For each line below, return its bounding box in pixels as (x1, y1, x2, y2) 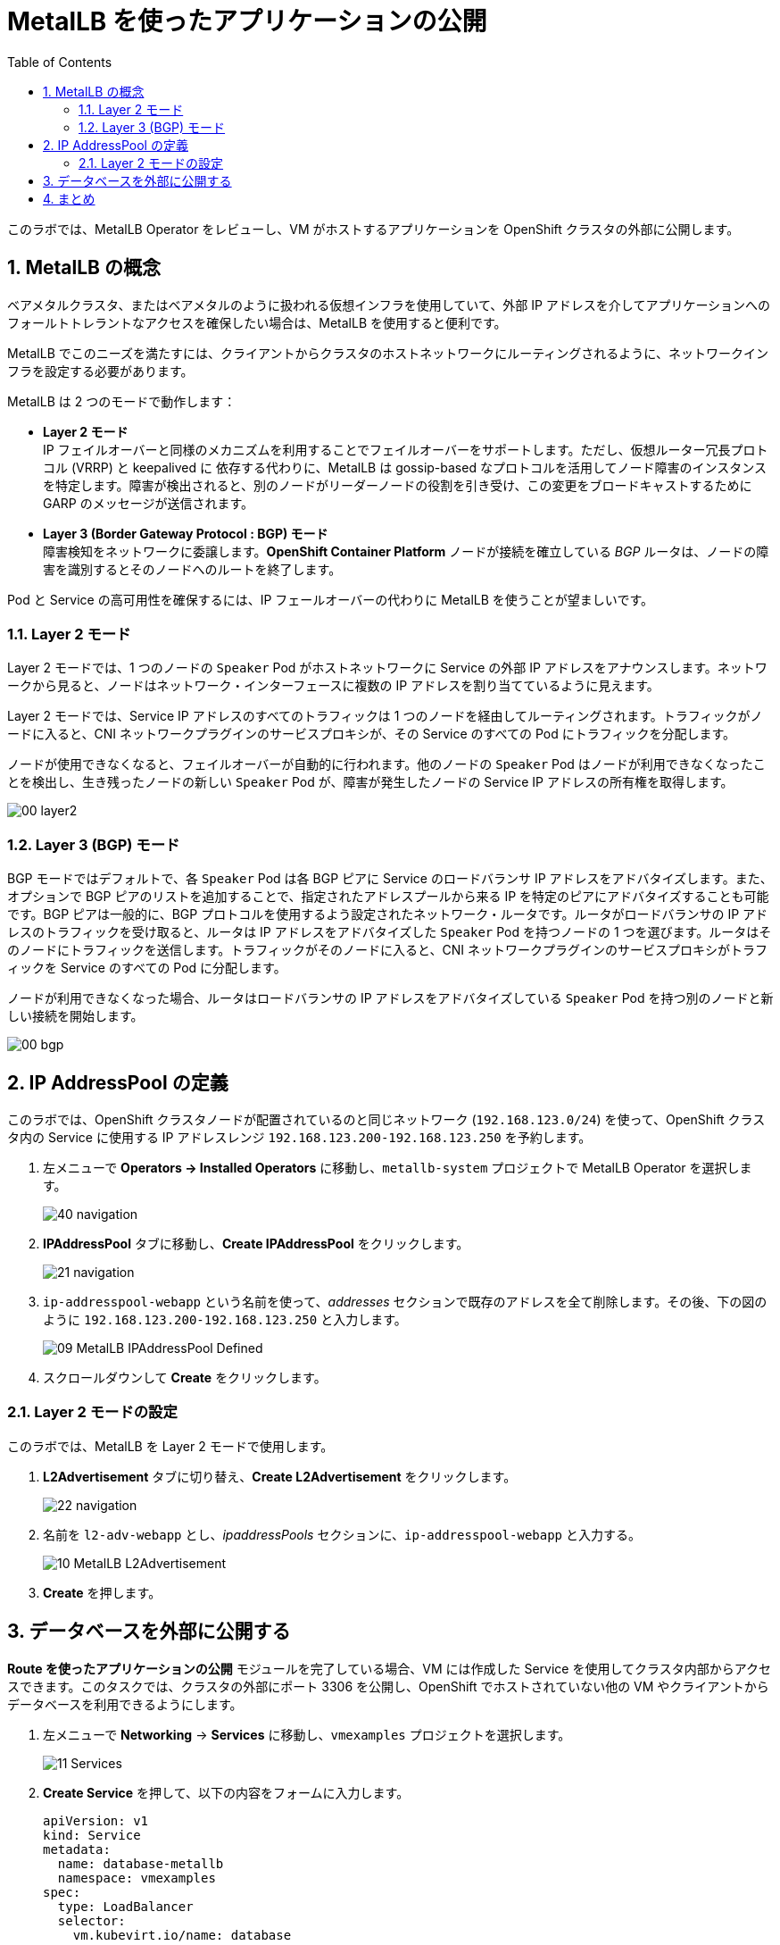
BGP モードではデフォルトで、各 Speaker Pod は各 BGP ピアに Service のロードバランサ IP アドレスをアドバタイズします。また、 (7, 871, 773, 887)
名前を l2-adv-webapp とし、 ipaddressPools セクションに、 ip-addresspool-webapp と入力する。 (43, 1526, 641, 1542)
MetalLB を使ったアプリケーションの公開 (7, 6, 487, 37)
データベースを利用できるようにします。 (7, 1696, 243, 1712)
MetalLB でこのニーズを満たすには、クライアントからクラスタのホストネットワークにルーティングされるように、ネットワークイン (7, 345, 768, 361)
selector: (57, 1913, 126, 1928)
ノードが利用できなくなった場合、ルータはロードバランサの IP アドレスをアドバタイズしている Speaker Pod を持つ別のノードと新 (7, 990, 774, 1006)
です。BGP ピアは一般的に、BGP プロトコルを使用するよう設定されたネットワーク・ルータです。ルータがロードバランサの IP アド (7, 906, 768, 922)
